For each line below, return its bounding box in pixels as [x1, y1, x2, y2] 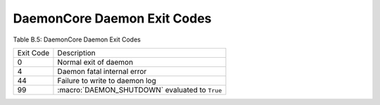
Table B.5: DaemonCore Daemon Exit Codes [13, 35, 141, 44]
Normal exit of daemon [57, 57, 134, 67]
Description [57, 48, 96, 58]
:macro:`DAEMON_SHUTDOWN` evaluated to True [57, 85, 222, 94]
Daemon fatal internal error [57, 66, 147, 76]
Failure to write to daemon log [57, 75, 156, 85]
